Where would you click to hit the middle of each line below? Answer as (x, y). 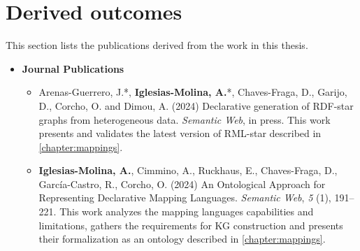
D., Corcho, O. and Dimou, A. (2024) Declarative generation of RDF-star (196, 105)
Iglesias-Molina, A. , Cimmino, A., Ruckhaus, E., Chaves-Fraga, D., (188, 170)
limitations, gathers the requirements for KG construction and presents (191, 225)
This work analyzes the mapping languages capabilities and (187, 211)
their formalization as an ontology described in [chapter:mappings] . (182, 239)
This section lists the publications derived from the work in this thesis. (157, 45)
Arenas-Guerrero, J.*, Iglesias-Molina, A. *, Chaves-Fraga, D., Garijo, (193, 92)
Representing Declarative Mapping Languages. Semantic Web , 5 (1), (185, 198)
